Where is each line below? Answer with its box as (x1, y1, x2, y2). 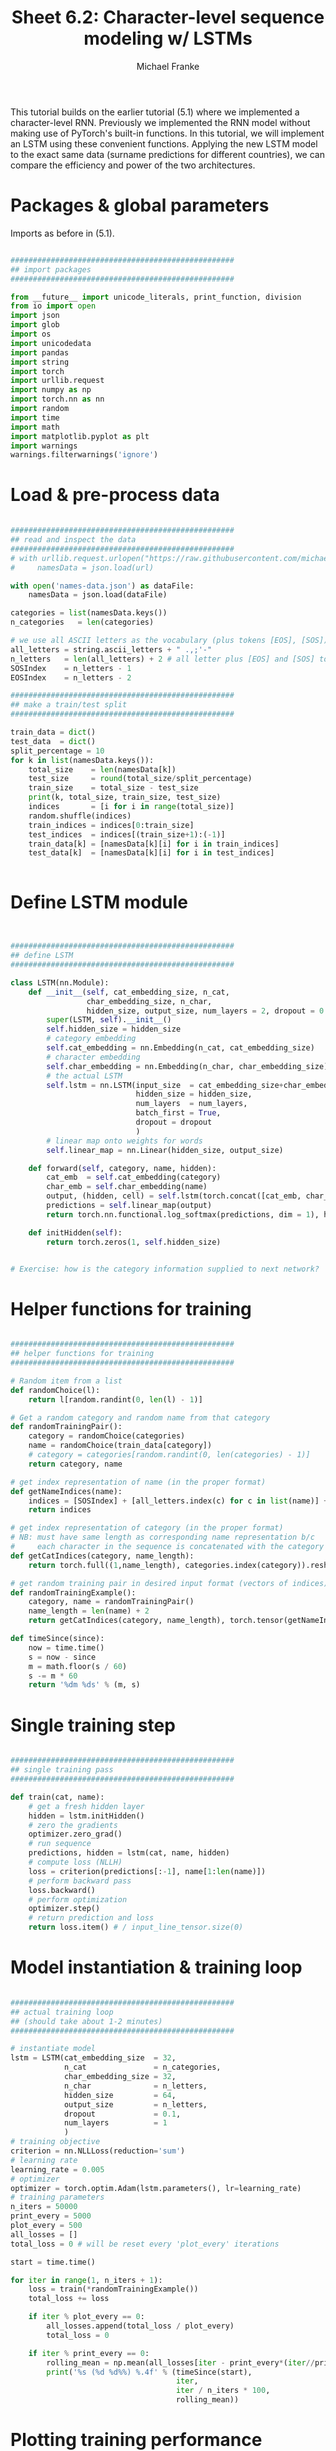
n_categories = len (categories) (10, 617, 155, 628)
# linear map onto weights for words (46, 1136, 203, 1146)
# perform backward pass (28, 1876, 132, 1886)
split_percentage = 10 (10, 746, 105, 756)
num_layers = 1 (63, 2118, 168, 2128)
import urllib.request (10, 376, 105, 386)
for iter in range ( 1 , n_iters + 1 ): (10, 2275, 163, 2285)
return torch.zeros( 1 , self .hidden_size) (46, 1237, 222, 1247)
